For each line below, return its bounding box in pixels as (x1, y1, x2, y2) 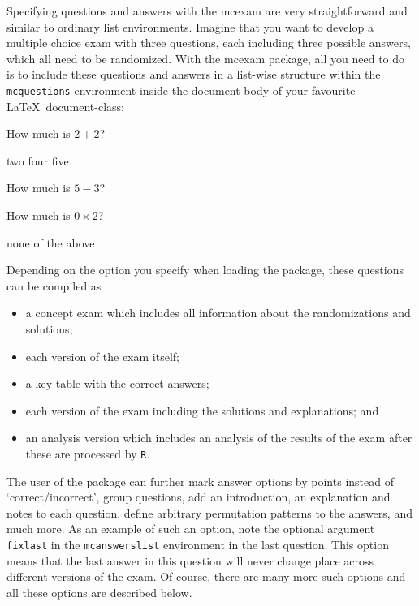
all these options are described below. (6, 583, 192, 600)
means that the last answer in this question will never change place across (6, 552, 374, 569)
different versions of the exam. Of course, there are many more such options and (6, 568, 406, 585)
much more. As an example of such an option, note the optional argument (6, 520, 375, 537)
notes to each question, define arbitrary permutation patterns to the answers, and (6, 504, 413, 521)
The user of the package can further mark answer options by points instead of (6, 472, 394, 489)
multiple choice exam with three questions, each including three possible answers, (6, 34, 411, 51)
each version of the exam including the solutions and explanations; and (25, 402, 379, 419)
